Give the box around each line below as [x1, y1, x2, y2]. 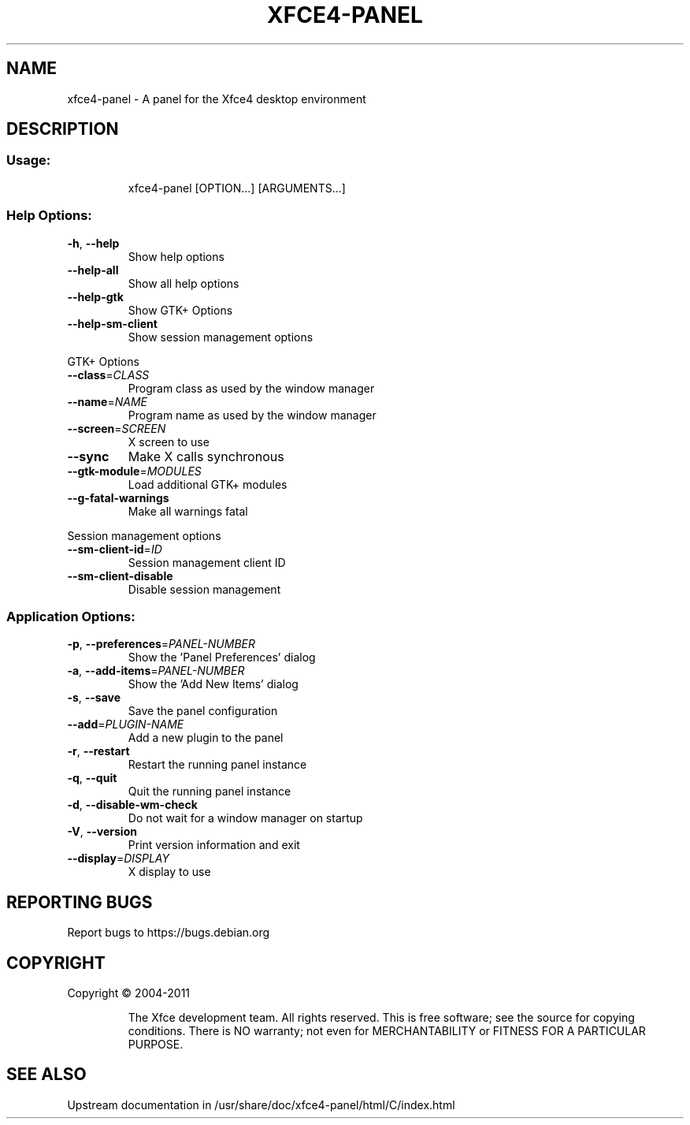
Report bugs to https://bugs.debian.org [67, 926, 270, 940]
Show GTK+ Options [128, 303, 233, 317]
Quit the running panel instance [128, 784, 291, 799]
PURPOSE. [128, 1037, 184, 1051]
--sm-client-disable [67, 568, 173, 583]
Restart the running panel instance [128, 758, 307, 772]
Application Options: [6, 608, 135, 624]
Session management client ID [128, 555, 286, 569]
